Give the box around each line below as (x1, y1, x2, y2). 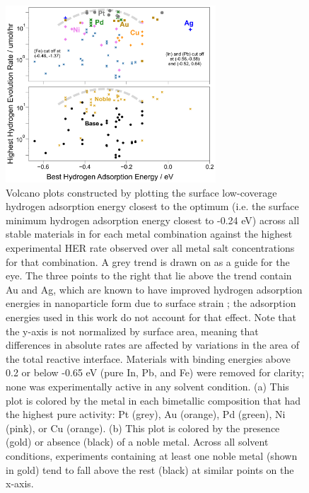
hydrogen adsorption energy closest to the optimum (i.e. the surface (6, 199, 299, 214)
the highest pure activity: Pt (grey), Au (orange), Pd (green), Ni (6, 407, 286, 422)
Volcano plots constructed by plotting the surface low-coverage (6, 185, 277, 199)
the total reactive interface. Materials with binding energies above (6, 351, 291, 366)
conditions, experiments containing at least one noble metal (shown (6, 448, 298, 463)
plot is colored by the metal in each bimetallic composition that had (6, 393, 301, 407)
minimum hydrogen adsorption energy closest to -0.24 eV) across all (6, 212, 300, 227)
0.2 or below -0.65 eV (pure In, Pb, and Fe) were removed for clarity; (6, 365, 305, 380)
